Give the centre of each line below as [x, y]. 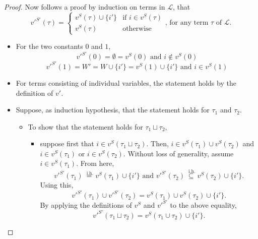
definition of [35, 93]
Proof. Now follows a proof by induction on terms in [85, 7]
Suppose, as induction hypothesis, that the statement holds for [113, 110]
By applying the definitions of [86, 204]
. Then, [157, 143]
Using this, [57, 185]
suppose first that [67, 143]
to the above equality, [203, 204]
